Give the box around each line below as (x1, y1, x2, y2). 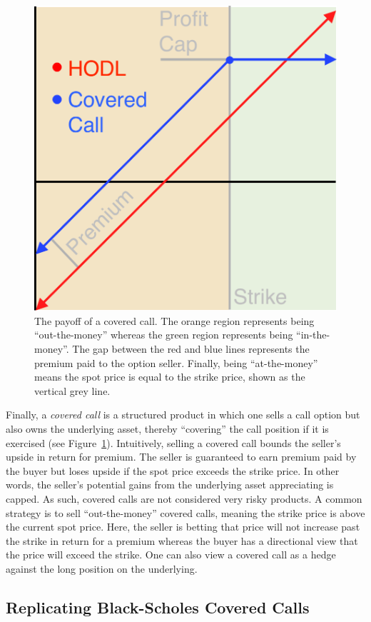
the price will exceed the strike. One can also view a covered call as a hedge (6, 547, 336, 562)
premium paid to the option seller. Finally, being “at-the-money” (34, 355, 318, 370)
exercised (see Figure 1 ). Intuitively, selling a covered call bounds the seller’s (6, 435, 341, 450)
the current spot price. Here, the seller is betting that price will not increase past (6, 519, 360, 534)
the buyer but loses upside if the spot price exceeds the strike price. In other (6, 463, 340, 478)
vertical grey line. (34, 383, 111, 398)
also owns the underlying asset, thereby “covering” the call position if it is (6, 421, 329, 436)
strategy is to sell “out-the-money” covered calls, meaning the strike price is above (6, 505, 365, 520)
